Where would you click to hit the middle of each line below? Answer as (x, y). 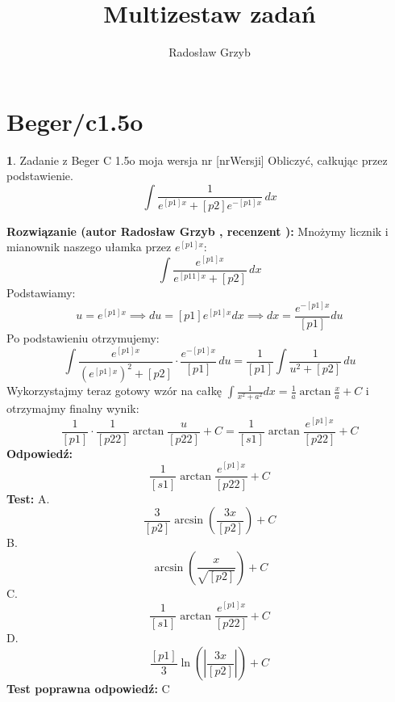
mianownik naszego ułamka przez (89, 247)
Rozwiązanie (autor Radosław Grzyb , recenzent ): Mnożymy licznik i (197, 231)
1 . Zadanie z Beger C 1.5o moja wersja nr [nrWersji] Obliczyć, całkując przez (197, 160)
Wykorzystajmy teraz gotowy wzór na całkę (114, 391)
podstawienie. (40, 176)
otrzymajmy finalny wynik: (73, 408)
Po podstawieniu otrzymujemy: (83, 338)
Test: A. (28, 498)
